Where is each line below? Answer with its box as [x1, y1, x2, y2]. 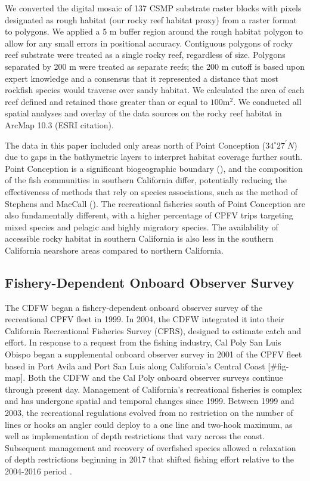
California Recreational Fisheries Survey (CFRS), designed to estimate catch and [5, 324, 302, 337]
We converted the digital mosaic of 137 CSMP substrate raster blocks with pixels [5, 2, 302, 14]
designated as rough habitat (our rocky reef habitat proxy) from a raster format [5, 13, 297, 26]
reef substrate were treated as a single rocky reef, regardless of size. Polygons [5, 48, 286, 61]
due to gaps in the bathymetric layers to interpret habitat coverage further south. [5, 150, 303, 163]
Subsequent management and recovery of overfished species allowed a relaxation [5, 441, 296, 454]
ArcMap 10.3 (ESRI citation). [5, 118, 114, 131]
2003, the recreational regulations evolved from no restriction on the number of [5, 406, 293, 419]
